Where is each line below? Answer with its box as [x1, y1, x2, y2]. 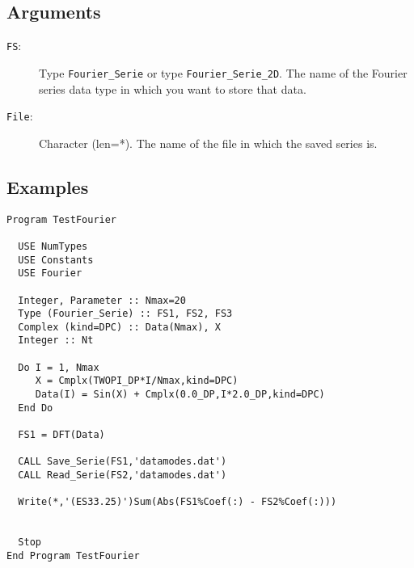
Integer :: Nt [18, 334, 94, 347]
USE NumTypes [18, 240, 88, 252]
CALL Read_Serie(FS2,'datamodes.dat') [18, 469, 227, 482]
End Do [18, 402, 53, 414]
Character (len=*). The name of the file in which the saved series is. [39, 134, 378, 151]
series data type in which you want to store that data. [39, 80, 306, 97]
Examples [6, 174, 89, 199]
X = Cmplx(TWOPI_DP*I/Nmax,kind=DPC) [35, 375, 239, 387]
